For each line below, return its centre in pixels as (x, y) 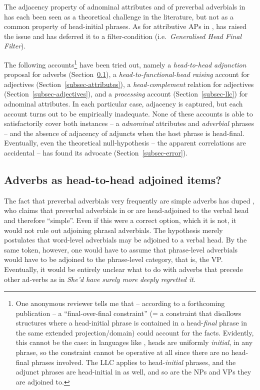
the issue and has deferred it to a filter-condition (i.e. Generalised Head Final (123, 36)
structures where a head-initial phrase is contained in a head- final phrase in (131, 323)
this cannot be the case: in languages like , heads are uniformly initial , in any (134, 342)
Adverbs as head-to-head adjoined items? (113, 179)
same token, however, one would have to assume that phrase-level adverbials (121, 249)
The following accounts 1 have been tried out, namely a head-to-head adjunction (125, 63)
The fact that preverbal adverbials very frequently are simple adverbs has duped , (129, 200)
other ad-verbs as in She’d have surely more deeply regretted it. (100, 279)
